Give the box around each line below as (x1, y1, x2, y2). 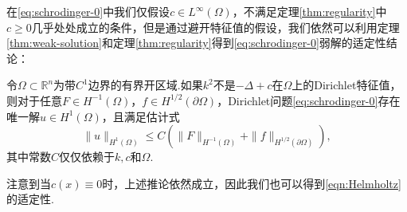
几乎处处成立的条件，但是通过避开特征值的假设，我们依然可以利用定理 (31, 18, 400, 35)
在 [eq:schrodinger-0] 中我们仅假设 (6, 3, 170, 19)
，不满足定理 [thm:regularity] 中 (232, 3, 387, 19)
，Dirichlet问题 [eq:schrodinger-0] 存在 (217, 92, 401, 108)
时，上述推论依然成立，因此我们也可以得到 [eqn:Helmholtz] (102, 175, 401, 191)
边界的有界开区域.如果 (88, 77, 203, 93)
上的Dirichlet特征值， (292, 77, 401, 93)
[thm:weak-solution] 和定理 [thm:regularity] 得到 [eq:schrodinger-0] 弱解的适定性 (6, 34, 386, 51)
